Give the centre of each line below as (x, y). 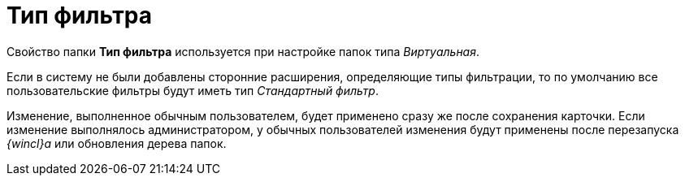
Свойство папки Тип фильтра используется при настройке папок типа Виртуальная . (243, 51)
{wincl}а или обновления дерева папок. (117, 143)
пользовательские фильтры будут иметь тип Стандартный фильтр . (193, 90)
